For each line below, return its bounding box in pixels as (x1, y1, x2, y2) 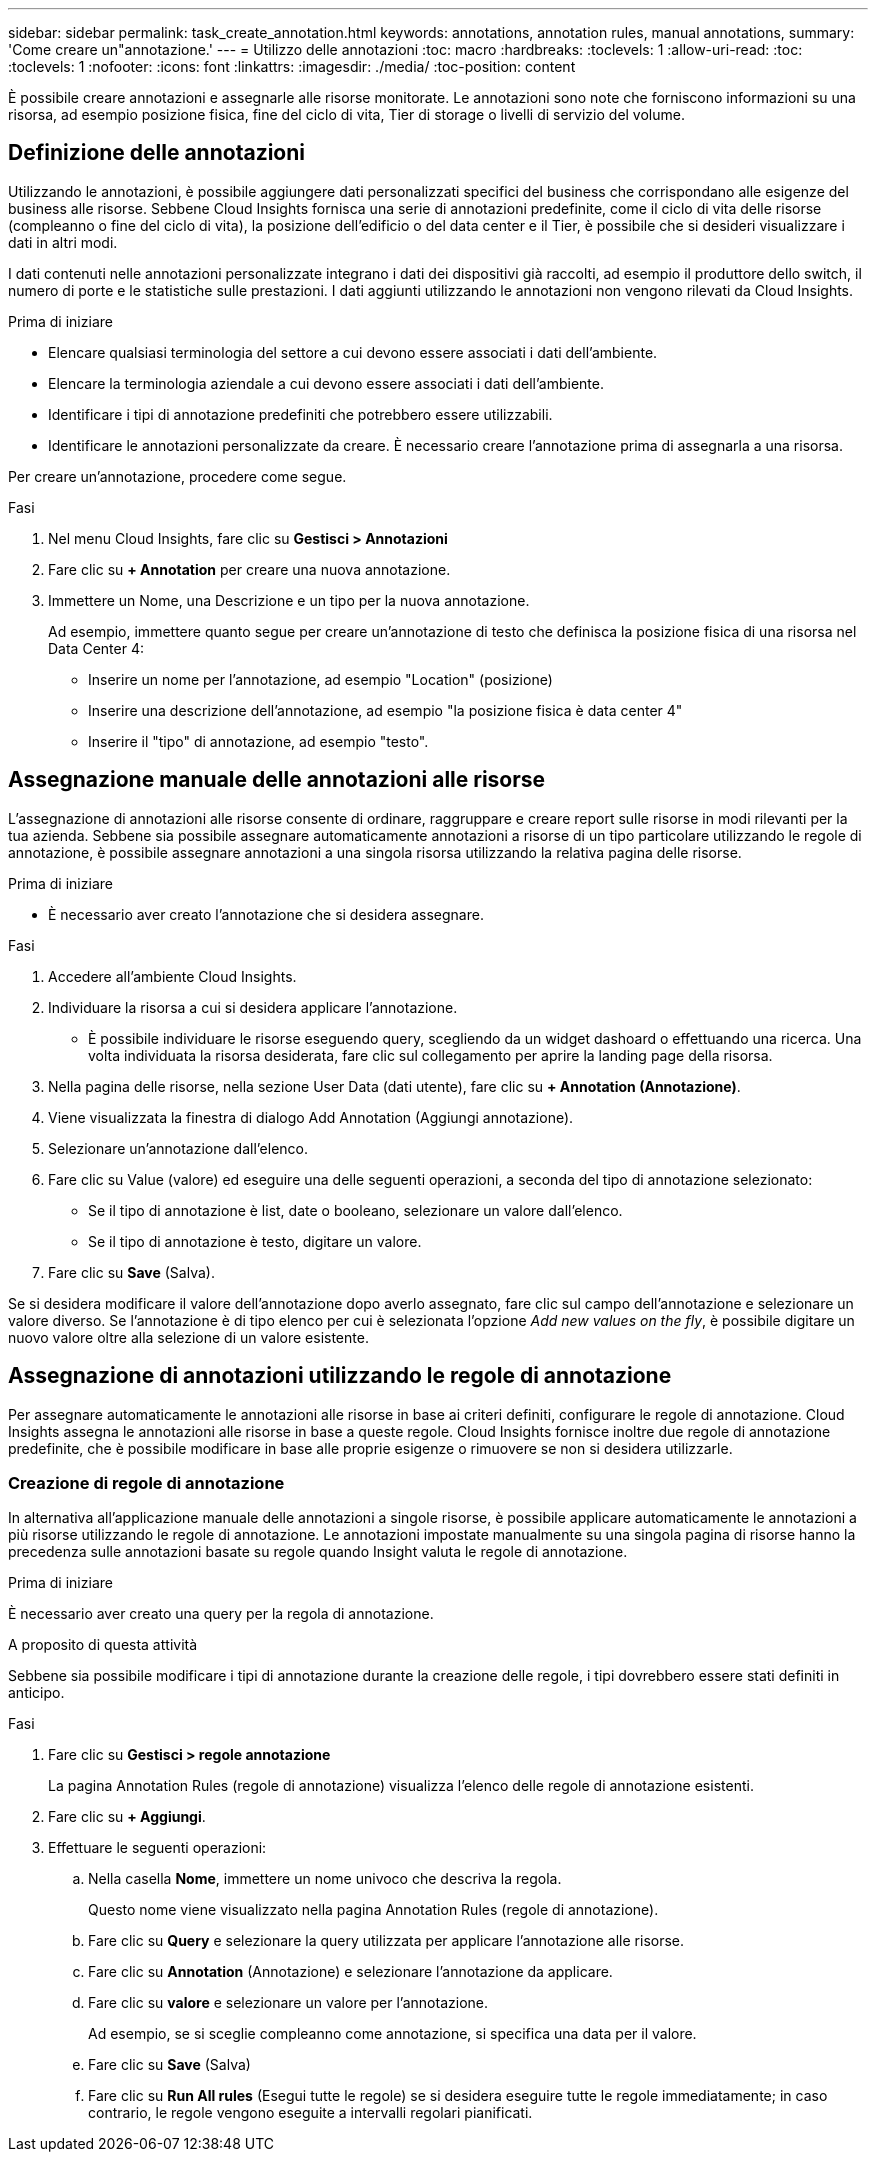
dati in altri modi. (8, 233, 118, 251)
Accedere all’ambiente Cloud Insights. (48, 967, 297, 985)
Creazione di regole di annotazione (8, 1472, 285, 1493)
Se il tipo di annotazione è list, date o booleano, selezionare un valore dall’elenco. (88, 1201, 623, 1219)
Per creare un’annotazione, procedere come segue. (8, 467, 347, 485)
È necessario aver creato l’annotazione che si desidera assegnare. (48, 905, 484, 923)
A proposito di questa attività (8, 1636, 198, 1654)
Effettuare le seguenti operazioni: (48, 1839, 267, 1857)
